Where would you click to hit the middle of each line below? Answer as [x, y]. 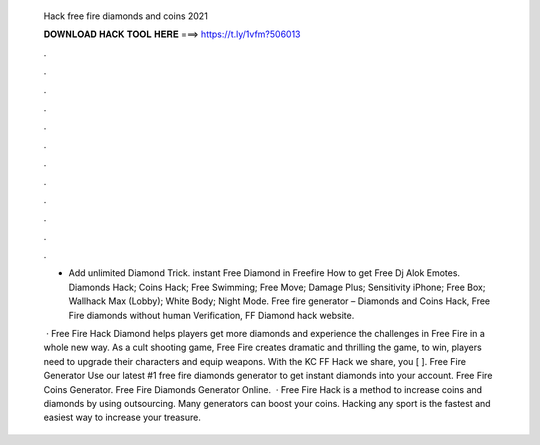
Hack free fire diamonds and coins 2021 [126, 16]
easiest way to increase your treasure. [122, 417]
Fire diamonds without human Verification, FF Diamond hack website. [211, 315]
